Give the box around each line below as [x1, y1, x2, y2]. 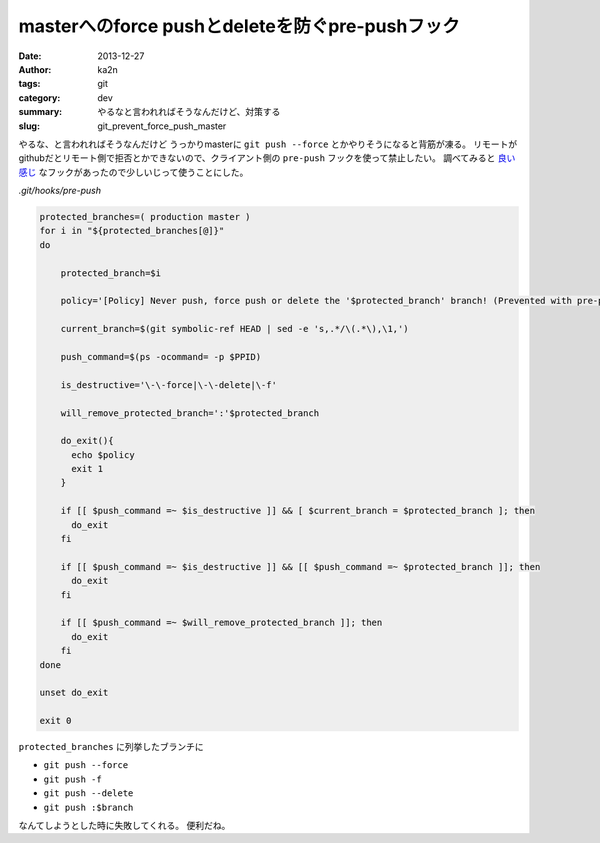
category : [18, 91, 61, 104]
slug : [18, 120, 40, 132]
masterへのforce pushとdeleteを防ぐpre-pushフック [18, 15, 460, 37]
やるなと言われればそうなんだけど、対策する [97, 106, 281, 118]
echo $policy [71, 449, 135, 460]
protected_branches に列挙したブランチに [18, 741, 204, 753]
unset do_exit [39, 687, 109, 699]
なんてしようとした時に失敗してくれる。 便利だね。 [18, 820, 231, 832]
